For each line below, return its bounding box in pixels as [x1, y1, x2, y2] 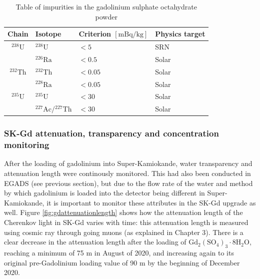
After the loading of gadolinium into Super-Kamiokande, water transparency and [4, 158, 252, 168]
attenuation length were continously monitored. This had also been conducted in [4, 168, 251, 178]
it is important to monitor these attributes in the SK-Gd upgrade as [46, 197, 256, 207]
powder [95, 11, 117, 21]
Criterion [78, 28, 111, 39]
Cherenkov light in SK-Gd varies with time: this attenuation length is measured [4, 217, 248, 227]
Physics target [155, 28, 205, 39]
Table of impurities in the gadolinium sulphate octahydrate [15, 1, 197, 11]
